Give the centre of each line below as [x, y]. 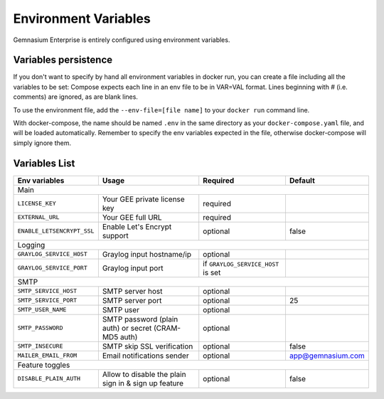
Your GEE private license [143, 199]
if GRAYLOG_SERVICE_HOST [241, 263]
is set [212, 272]
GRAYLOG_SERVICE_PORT [53, 268]
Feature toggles [44, 365]
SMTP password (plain [140, 319]
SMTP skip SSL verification [148, 346]
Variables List [44, 163]
